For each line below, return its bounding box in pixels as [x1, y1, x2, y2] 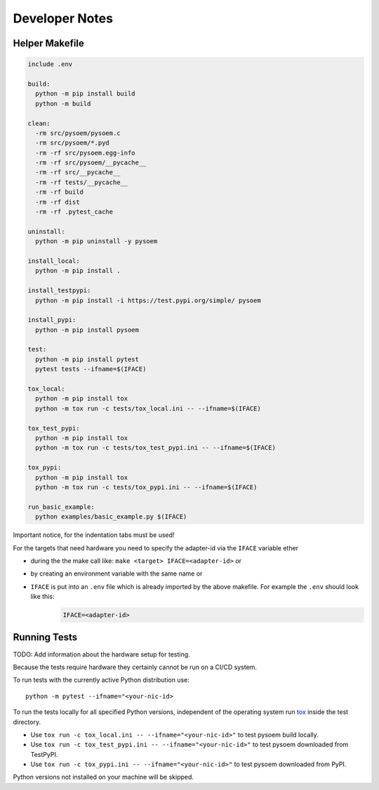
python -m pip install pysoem [35, 325, 140, 334]
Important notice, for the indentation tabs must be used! [13, 531, 175, 539]
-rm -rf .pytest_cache [35, 208, 114, 216]
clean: [27, 119, 51, 127]
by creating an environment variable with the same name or [30, 569, 203, 578]
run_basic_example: [27, 503, 95, 511]
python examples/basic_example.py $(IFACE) [35, 513, 187, 521]
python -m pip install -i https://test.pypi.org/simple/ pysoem [35, 296, 261, 304]
